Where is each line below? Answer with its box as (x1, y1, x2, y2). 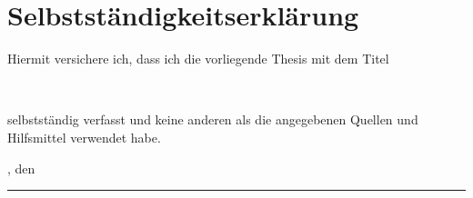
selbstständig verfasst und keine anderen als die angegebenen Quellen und (7, 110, 418, 129)
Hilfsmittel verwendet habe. (7, 127, 161, 146)
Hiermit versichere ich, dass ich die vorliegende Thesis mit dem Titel (7, 49, 389, 68)
